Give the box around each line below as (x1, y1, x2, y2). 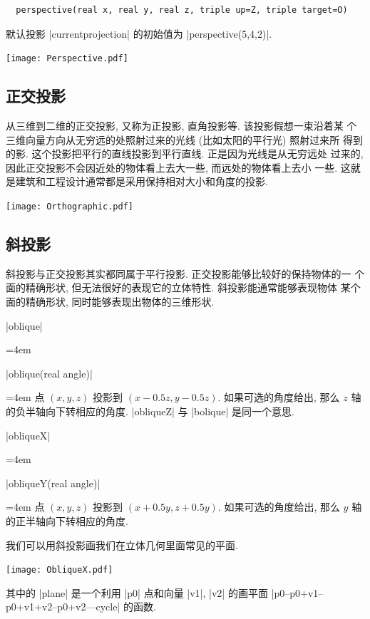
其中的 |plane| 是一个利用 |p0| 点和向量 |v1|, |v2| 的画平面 (6, 585, 268, 600)
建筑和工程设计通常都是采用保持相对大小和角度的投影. (15, 174, 268, 189)
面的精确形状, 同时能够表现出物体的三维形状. (6, 294, 215, 309)
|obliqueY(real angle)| (6, 475, 101, 490)
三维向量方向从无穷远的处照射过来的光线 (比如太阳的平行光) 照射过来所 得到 (6, 132, 363, 147)
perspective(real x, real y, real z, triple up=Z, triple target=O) (16, 5, 348, 15)
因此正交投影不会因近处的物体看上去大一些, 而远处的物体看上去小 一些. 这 (6, 160, 351, 175)
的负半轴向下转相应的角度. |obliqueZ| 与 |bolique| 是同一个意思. (6, 404, 294, 419)
